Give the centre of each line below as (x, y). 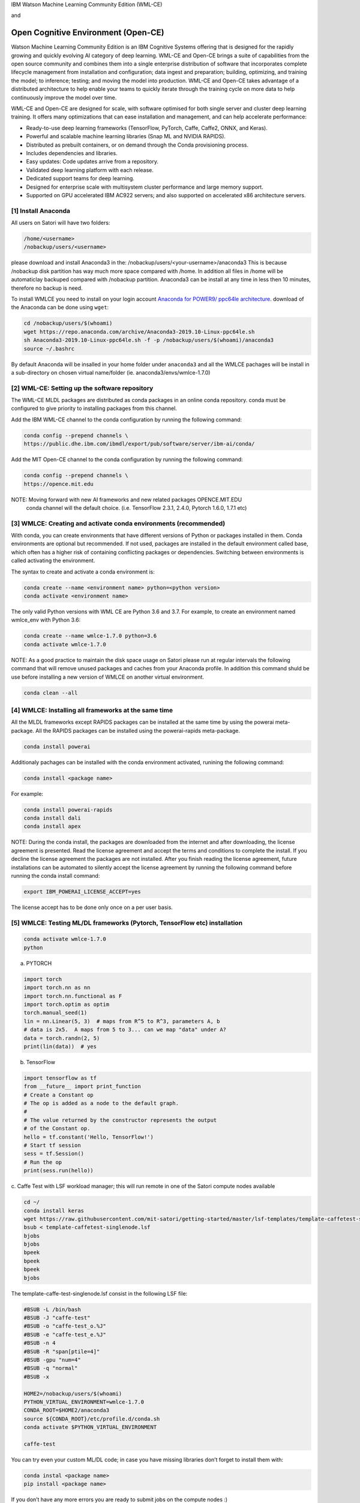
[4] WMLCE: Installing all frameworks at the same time (92, 710)
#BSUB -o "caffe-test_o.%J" (65, 1326)
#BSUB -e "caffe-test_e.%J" (65, 1334)
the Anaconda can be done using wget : (60, 307)
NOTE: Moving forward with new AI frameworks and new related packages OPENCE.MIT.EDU (127, 500)
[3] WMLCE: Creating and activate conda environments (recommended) (118, 523)
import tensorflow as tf (60, 1078)
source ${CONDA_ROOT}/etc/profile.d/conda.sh (92, 1419)
